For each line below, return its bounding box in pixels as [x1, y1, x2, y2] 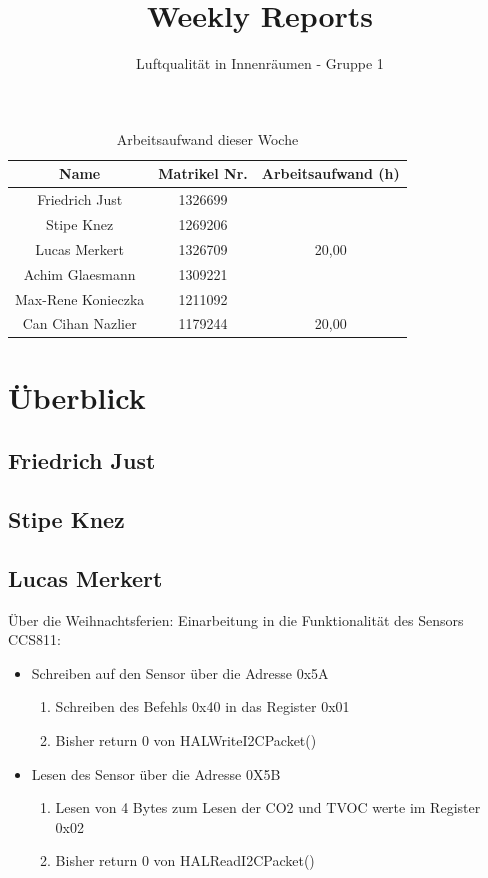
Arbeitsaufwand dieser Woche [116, 128, 299, 149]
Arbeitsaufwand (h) [261, 163, 400, 184]
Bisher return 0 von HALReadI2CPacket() [55, 850, 315, 871]
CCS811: [8, 629, 61, 650]
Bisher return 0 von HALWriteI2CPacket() [55, 729, 317, 750]
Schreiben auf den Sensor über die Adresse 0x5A [31, 662, 329, 683]
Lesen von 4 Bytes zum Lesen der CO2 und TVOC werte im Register [55, 797, 481, 818]
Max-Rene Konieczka [15, 288, 145, 309]
